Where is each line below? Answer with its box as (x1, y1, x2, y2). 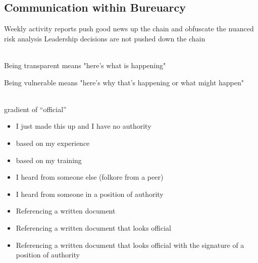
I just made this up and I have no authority (16, 121, 151, 131)
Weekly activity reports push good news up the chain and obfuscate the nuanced (4, 23, 254, 34)
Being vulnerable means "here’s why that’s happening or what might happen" (4, 77, 244, 87)
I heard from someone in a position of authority (16, 188, 164, 199)
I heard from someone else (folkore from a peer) (16, 172, 164, 182)
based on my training (16, 154, 82, 165)
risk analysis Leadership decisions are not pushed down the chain (4, 33, 205, 43)
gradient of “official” (4, 103, 67, 114)
